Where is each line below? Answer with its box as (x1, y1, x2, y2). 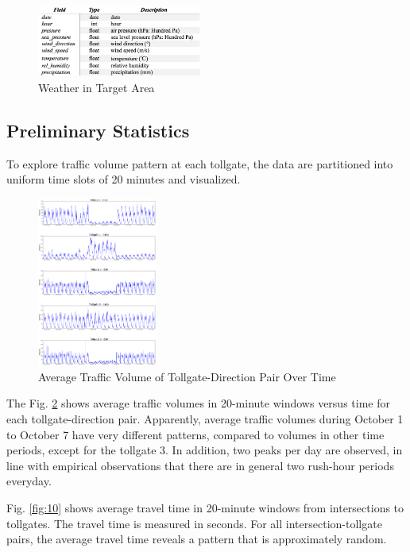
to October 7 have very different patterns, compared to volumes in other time (6, 426, 385, 442)
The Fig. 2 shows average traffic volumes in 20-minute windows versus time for (6, 395, 390, 411)
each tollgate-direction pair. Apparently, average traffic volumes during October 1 (6, 410, 404, 427)
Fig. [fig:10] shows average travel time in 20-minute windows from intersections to (6, 499, 404, 515)
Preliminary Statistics (6, 118, 190, 142)
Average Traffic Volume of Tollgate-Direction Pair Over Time (38, 368, 336, 384)
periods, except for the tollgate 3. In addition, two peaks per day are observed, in (6, 442, 403, 458)
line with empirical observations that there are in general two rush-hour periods (6, 457, 394, 473)
